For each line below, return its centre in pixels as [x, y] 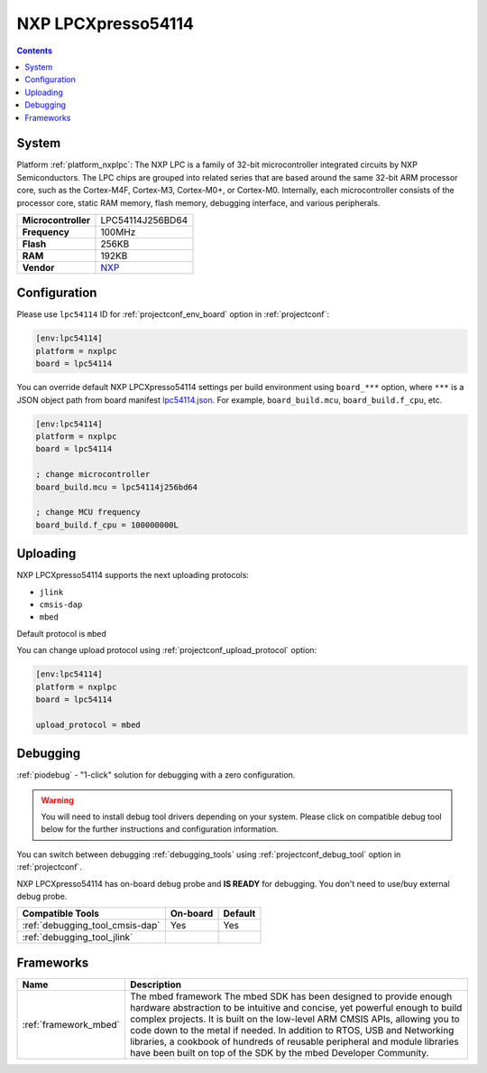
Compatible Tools [60, 914]
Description [156, 984]
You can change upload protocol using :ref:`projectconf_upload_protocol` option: [167, 650]
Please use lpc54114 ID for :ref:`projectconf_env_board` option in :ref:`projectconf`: [173, 314]
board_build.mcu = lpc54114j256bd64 [117, 487]
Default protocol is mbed [62, 633]
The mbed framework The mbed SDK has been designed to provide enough [291, 996]
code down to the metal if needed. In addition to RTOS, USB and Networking [292, 1030]
